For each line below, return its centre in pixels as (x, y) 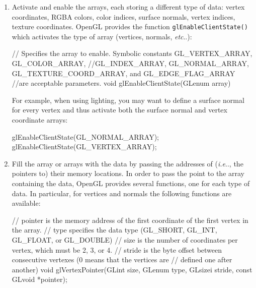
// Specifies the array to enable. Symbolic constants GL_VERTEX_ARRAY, (132, 53)
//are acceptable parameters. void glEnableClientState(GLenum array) (121, 83)
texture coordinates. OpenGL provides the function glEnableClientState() (130, 26)
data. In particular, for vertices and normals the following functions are (122, 193)
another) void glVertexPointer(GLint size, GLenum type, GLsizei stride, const (132, 269)
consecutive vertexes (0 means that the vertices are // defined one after (122, 260)
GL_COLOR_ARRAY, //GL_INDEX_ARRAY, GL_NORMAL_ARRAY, (130, 63)
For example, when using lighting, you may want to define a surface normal (128, 100)
